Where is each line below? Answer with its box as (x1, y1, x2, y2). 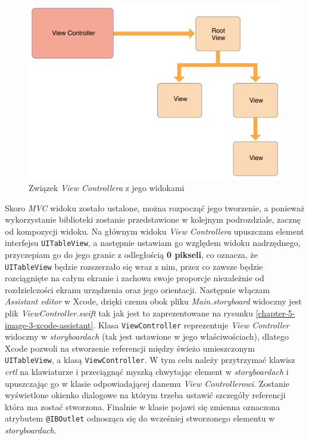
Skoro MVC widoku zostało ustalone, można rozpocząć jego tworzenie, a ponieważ (5, 201, 305, 214)
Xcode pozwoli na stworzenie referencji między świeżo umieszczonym (5, 341, 255, 354)
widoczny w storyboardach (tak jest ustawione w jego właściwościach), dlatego (5, 330, 289, 343)
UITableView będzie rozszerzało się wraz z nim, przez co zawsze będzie (5, 260, 263, 272)
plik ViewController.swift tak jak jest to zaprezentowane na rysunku (5, 306, 254, 319)
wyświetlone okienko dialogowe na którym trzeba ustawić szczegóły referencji (5, 389, 286, 401)
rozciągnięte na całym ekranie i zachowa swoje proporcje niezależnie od (5, 272, 264, 284)
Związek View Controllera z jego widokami (29, 181, 185, 193)
